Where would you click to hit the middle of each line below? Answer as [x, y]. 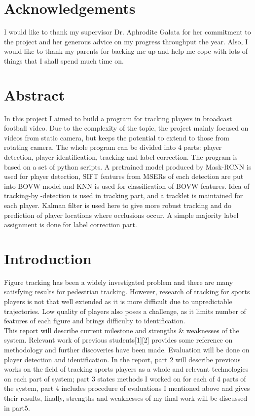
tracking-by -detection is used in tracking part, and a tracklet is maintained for [124, 195]
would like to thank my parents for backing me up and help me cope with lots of [126, 51]
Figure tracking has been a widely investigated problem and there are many [119, 282]
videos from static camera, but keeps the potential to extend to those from [117, 137]
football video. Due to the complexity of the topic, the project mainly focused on [126, 128]
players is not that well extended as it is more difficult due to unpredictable [118, 301]
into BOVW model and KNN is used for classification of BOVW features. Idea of [127, 186]
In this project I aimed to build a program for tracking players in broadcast [118, 118]
